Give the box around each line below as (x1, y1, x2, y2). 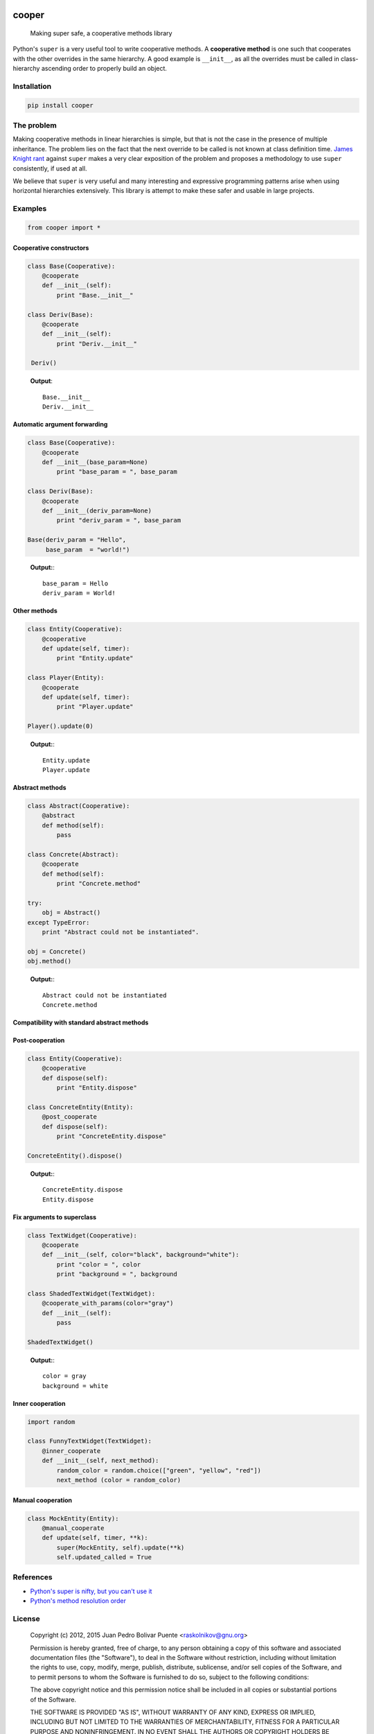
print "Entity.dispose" (56, 1084, 138, 1092)
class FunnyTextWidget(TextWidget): (27, 1437, 152, 1445)
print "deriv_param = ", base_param (56, 517, 181, 524)
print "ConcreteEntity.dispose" (56, 1133, 166, 1140)
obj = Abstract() (42, 909, 101, 917)
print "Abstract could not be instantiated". (42, 928, 199, 936)
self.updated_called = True (56, 1554, 152, 1561)
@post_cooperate (42, 1113, 97, 1121)
